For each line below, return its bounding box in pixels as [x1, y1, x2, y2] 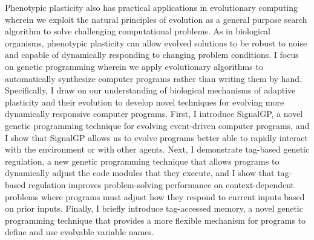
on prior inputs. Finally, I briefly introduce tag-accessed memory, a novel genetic [5, 202, 303, 215]
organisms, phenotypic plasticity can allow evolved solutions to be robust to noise [5, 36, 307, 49]
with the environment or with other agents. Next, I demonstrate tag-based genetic [5, 143, 310, 156]
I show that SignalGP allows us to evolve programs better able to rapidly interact [5, 131, 308, 144]
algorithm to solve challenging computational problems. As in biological [5, 25, 270, 37]
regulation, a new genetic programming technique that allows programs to [5, 154, 280, 167]
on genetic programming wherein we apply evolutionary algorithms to [5, 60, 263, 72]
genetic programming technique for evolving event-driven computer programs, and [5, 119, 310, 131]
